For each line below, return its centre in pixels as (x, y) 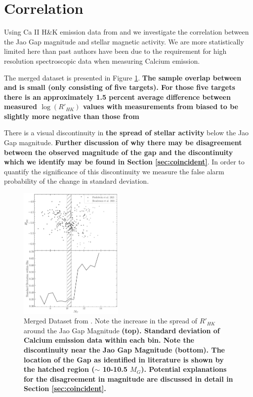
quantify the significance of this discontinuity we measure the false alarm (114, 171)
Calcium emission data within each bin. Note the (109, 340)
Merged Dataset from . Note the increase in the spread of (110, 321)
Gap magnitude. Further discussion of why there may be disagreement (123, 142)
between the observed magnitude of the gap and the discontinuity (119, 152)
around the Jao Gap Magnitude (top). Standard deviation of (122, 330)
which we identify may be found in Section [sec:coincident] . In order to (124, 162)
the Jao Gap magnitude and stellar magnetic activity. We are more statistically (124, 41)
